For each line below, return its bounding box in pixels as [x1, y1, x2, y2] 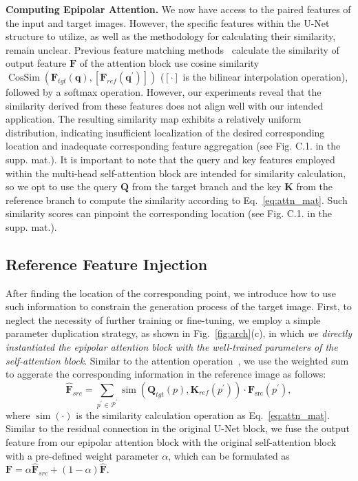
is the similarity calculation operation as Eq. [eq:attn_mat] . [76, 407, 330, 422]
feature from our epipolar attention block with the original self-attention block [6, 434, 337, 449]
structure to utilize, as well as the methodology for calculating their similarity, [6, 29, 336, 43]
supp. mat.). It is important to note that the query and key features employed [6, 152, 335, 166]
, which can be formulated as [168, 448, 290, 462]
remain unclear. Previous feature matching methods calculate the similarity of [6, 42, 339, 57]
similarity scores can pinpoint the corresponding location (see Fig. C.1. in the [6, 206, 333, 221]
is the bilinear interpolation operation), [182, 69, 348, 83]
